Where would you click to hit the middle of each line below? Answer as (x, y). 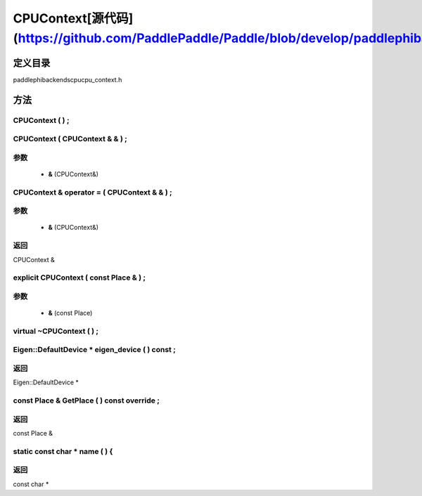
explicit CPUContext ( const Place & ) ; (79, 278)
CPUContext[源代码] (73, 18)
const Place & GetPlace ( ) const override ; (86, 400)
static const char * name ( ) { (63, 451)
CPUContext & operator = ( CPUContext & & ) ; (92, 192)
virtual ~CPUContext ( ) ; (56, 331)
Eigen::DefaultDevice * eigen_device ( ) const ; (94, 350)
